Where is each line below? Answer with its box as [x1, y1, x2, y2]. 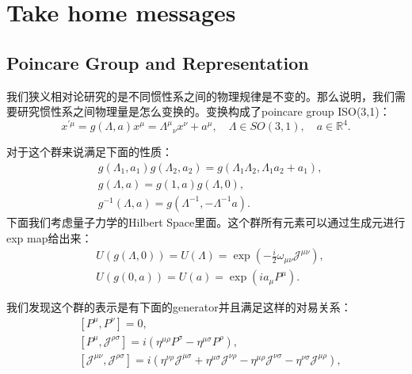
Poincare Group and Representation [6, 50, 309, 74]
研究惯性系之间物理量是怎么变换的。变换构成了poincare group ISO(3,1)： [17, 103, 391, 120]
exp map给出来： [6, 229, 93, 246]
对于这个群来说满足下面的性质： [6, 143, 173, 160]
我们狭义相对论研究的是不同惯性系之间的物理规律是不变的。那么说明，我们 [6, 87, 395, 104]
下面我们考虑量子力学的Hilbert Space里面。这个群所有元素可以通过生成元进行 [6, 213, 406, 230]
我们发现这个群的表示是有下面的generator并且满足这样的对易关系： [6, 299, 352, 315]
